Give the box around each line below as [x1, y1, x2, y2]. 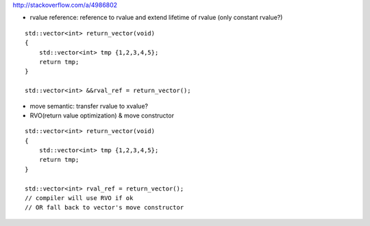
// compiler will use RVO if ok [25, 195, 134, 202]
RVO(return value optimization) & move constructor [29, 111, 175, 119]
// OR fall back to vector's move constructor [25, 203, 184, 212]
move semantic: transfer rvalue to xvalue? [29, 102, 149, 110]
